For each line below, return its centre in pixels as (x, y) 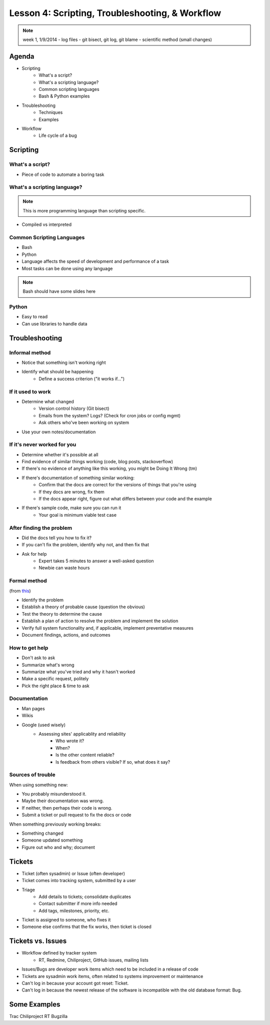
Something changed (42, 833)
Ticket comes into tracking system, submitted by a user (79, 881)
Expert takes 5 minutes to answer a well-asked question (96, 561)
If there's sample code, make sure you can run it (71, 508)
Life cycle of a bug (58, 135)
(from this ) (20, 591)
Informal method (30, 352)
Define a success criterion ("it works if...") (82, 379)
